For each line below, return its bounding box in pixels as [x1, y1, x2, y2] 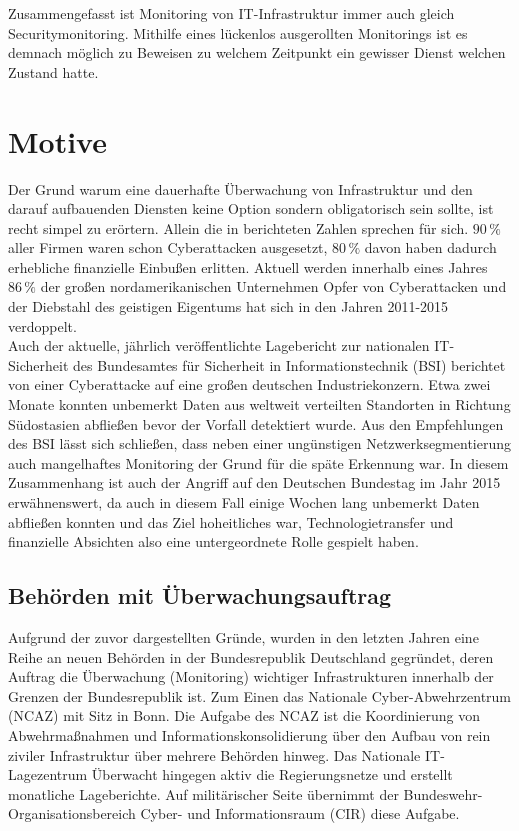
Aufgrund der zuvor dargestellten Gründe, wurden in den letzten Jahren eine [8, 626, 479, 647]
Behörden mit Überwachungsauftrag [8, 580, 392, 611]
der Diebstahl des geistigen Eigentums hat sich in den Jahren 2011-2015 [8, 296, 449, 317]
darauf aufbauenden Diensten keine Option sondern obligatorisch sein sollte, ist [8, 198, 494, 219]
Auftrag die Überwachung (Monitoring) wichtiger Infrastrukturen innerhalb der [8, 666, 494, 687]
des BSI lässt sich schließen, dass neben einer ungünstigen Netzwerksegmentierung [8, 433, 512, 454]
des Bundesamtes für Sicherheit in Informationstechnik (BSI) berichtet [72, 354, 506, 375]
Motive [8, 120, 107, 161]
